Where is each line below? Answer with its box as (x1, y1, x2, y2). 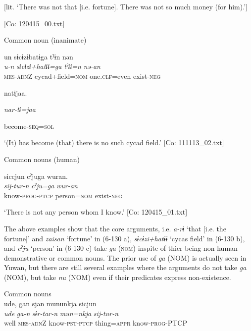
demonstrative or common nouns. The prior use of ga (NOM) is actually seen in (4, 252, 247, 263)
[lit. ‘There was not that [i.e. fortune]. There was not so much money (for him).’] (4, 1, 248, 11)
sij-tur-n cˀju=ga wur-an (4, 180, 78, 191)
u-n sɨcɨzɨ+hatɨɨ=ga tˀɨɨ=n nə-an (4, 61, 100, 71)
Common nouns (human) (4, 154, 80, 164)
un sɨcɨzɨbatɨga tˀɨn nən (4, 51, 73, 61)
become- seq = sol (4, 120, 54, 131)
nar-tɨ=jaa (4, 104, 36, 114)
